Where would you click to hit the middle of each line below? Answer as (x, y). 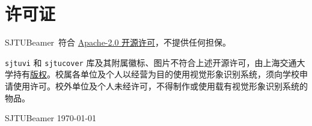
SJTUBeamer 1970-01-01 (51, 118)
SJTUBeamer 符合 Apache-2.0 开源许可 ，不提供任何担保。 (118, 42)
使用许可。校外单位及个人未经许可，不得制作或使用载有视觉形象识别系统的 (160, 85)
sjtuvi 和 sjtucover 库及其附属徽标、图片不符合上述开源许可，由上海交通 (151, 62)
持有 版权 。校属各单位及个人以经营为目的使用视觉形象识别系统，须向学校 (156, 74)
